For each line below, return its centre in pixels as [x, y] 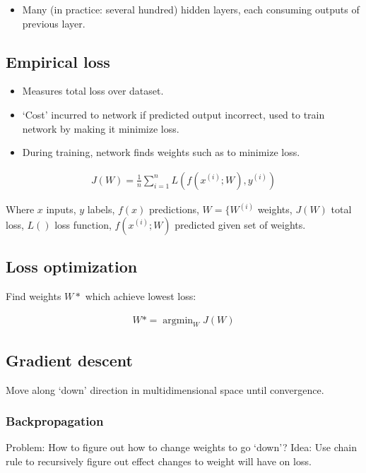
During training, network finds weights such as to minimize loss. [161, 152]
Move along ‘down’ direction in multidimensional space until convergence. [165, 389]
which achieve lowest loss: [141, 296]
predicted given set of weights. [240, 224]
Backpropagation [55, 421]
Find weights [34, 296]
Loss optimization [72, 267]
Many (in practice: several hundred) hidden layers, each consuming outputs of [191, 9]
